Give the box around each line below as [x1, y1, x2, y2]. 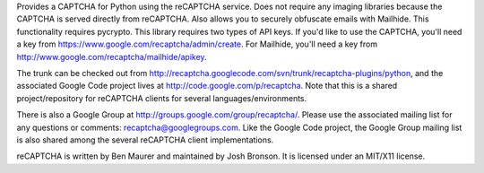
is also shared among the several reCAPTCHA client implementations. [16, 134, 274, 145]
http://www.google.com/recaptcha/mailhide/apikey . [16, 51, 207, 62]
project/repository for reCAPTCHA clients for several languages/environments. [16, 92, 307, 103]
